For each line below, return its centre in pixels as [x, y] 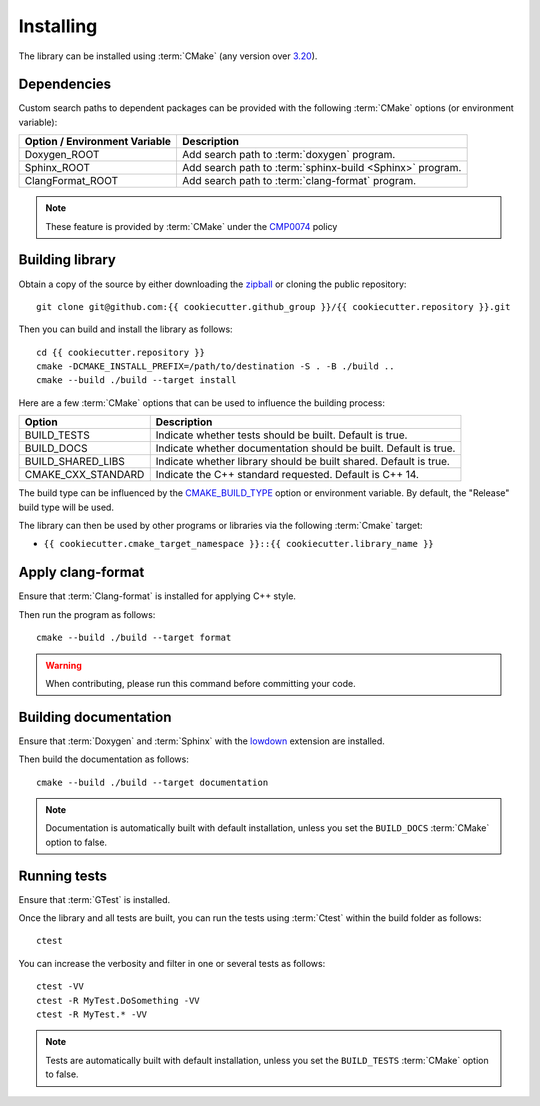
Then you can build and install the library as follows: [126, 329]
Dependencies [65, 84]
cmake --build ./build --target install [136, 380]
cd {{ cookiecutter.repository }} [120, 352]
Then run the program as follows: [87, 614]
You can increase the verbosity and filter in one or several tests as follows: [172, 963]
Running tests [63, 875]
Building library [67, 260]
